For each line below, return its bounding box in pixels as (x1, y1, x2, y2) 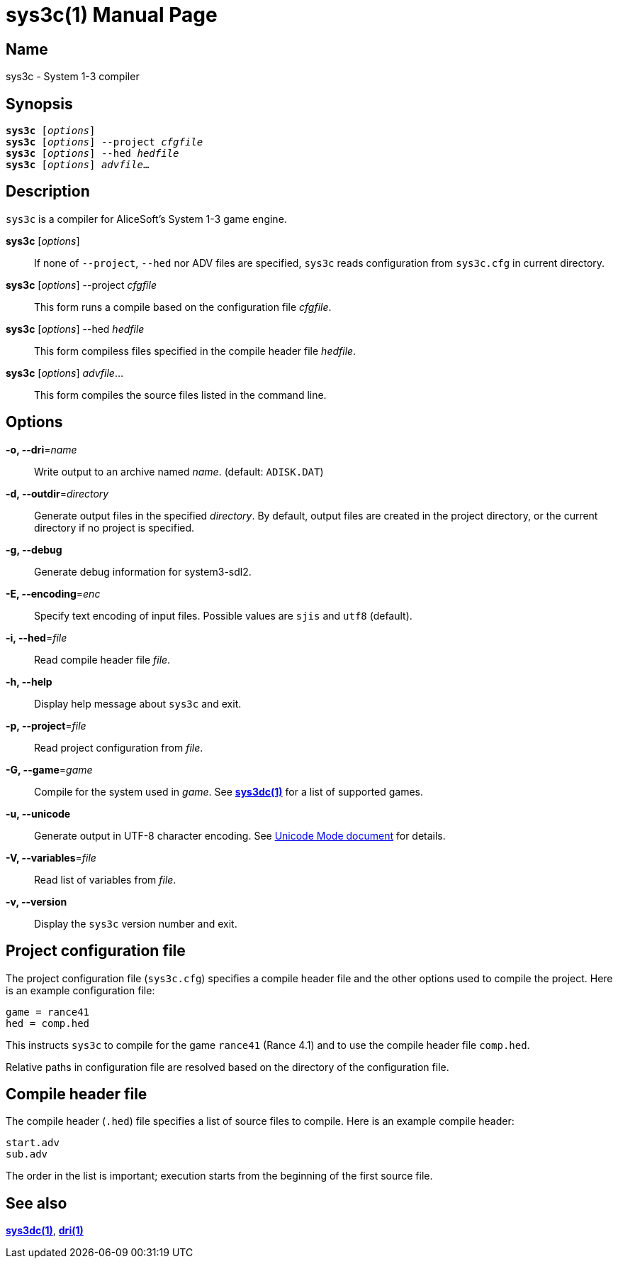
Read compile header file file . (34, 653, 171, 666)
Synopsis (6, 94, 73, 113)
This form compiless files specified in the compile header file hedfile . (34, 344, 356, 357)
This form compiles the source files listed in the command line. (34, 388, 327, 401)
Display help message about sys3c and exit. (34, 697, 242, 710)
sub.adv (6, 1148, 48, 1160)
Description (6, 182, 90, 201)
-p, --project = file (6, 719, 86, 732)
